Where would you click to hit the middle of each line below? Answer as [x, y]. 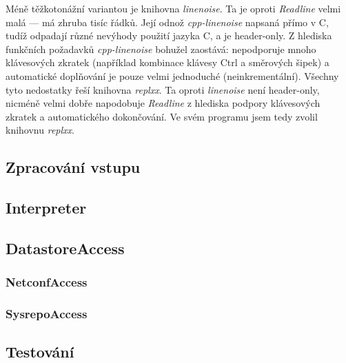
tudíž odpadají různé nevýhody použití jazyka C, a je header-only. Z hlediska [169, 35]
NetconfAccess [47, 282]
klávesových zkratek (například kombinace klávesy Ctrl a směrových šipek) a [167, 62]
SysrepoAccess [47, 314]
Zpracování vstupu [73, 167]
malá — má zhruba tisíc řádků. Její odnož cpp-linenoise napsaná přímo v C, [167, 22]
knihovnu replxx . [40, 130]
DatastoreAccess [65, 248]
